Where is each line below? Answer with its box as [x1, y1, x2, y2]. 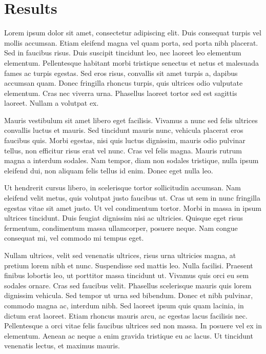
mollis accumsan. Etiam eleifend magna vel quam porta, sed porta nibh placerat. [4, 37, 258, 48]
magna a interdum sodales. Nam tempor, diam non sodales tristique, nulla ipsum [4, 155, 259, 166]
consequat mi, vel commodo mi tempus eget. [4, 232, 144, 243]
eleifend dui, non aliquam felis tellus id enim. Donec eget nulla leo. [4, 165, 213, 175]
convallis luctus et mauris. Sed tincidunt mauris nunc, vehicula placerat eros [4, 125, 243, 135]
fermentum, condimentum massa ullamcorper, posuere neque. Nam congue [4, 222, 238, 233]
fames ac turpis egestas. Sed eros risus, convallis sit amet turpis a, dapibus [4, 67, 238, 78]
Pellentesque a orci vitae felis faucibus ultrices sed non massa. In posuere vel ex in [4, 320, 262, 331]
